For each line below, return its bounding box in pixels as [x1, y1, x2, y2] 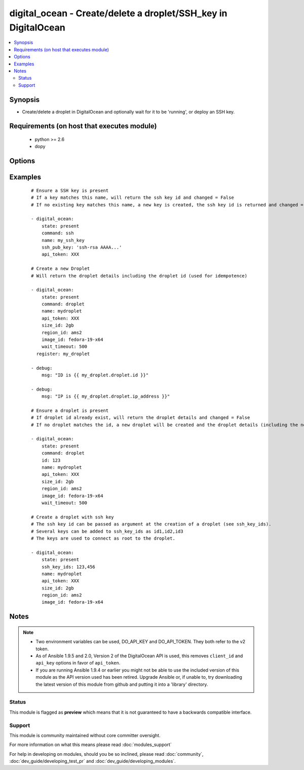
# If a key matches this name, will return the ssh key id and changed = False [31, 195, 234, 200]
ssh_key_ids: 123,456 [41, 564, 96, 570]
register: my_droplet [36, 351, 90, 357]
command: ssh [41, 230, 74, 236]
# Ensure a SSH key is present [31, 188, 109, 193]
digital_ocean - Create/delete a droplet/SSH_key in [9, 8, 227, 19]
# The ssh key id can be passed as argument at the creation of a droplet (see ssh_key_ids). [31, 521, 272, 527]
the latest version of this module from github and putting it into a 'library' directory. [35, 681, 208, 687]
